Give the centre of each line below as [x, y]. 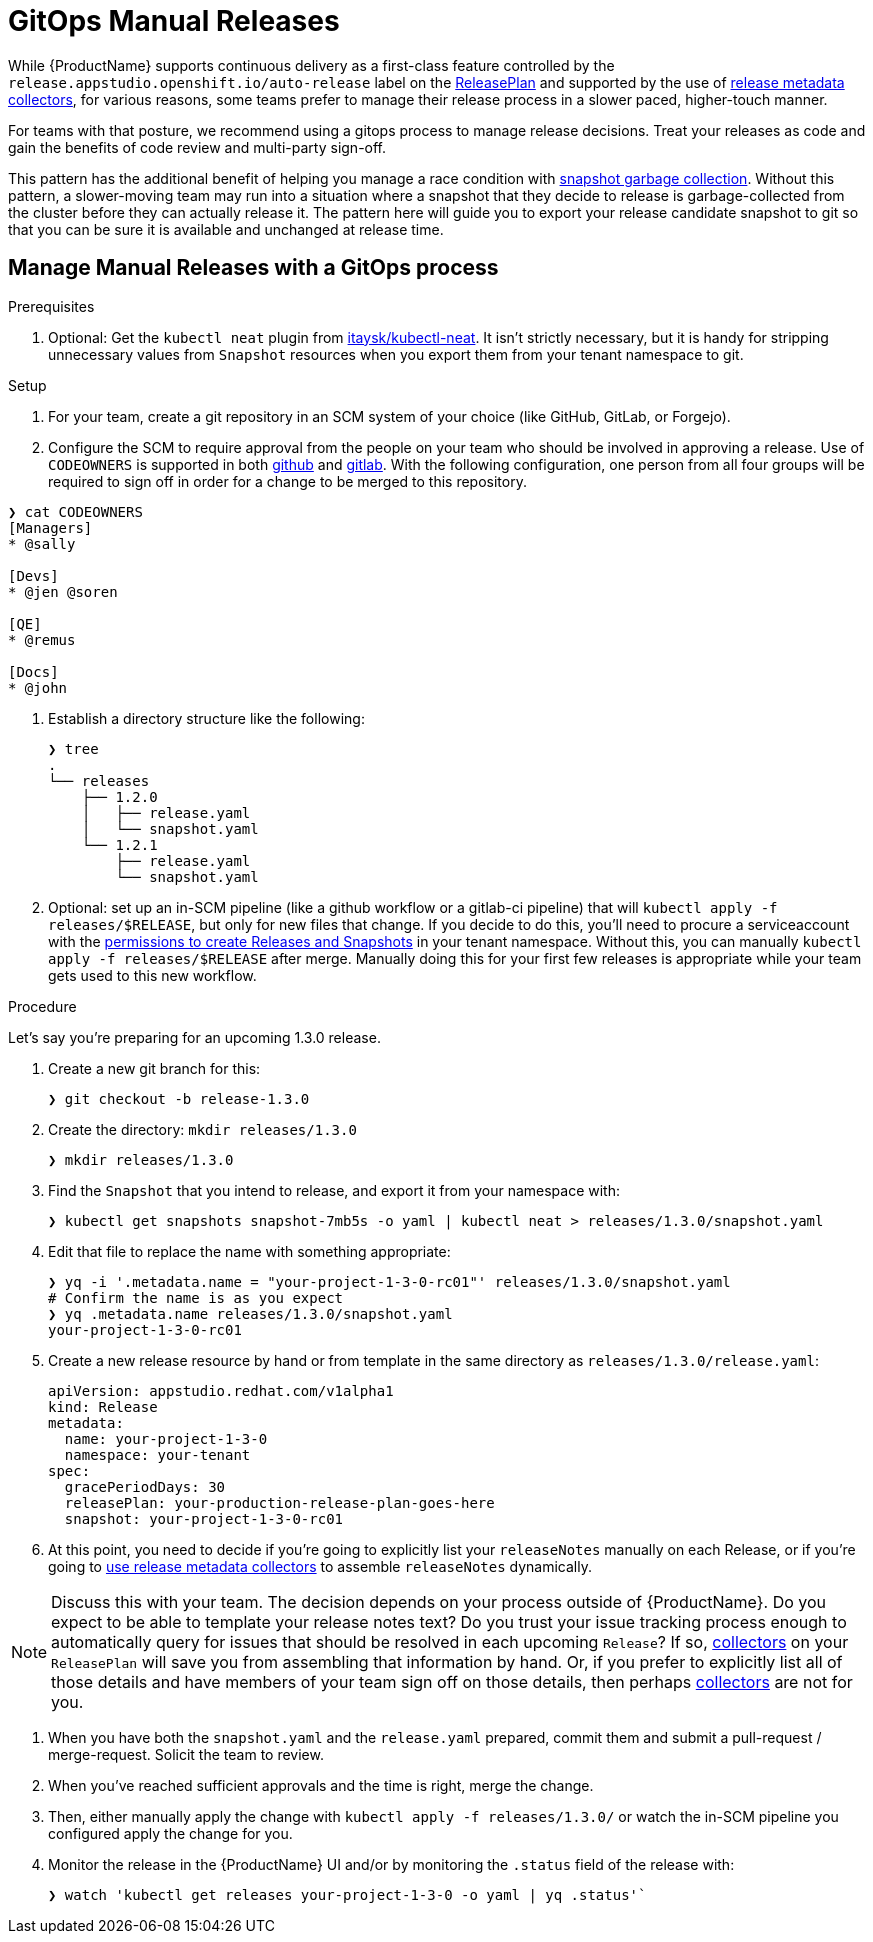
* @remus [42, 639]
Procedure [42, 1006]
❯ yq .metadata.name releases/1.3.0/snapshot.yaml [250, 1313]
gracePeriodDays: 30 [145, 1486]
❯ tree [73, 748]
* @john [38, 687]
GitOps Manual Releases [174, 21]
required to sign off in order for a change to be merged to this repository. [287, 481]
